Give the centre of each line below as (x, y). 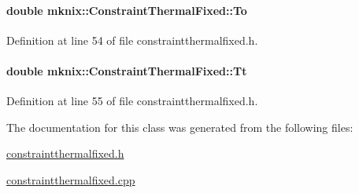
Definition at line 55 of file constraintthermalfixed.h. (132, 101)
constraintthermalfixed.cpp (71, 179)
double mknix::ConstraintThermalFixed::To (127, 10)
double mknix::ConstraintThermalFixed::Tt (127, 70)
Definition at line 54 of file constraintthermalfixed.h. (132, 40)
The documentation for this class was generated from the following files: (180, 127)
